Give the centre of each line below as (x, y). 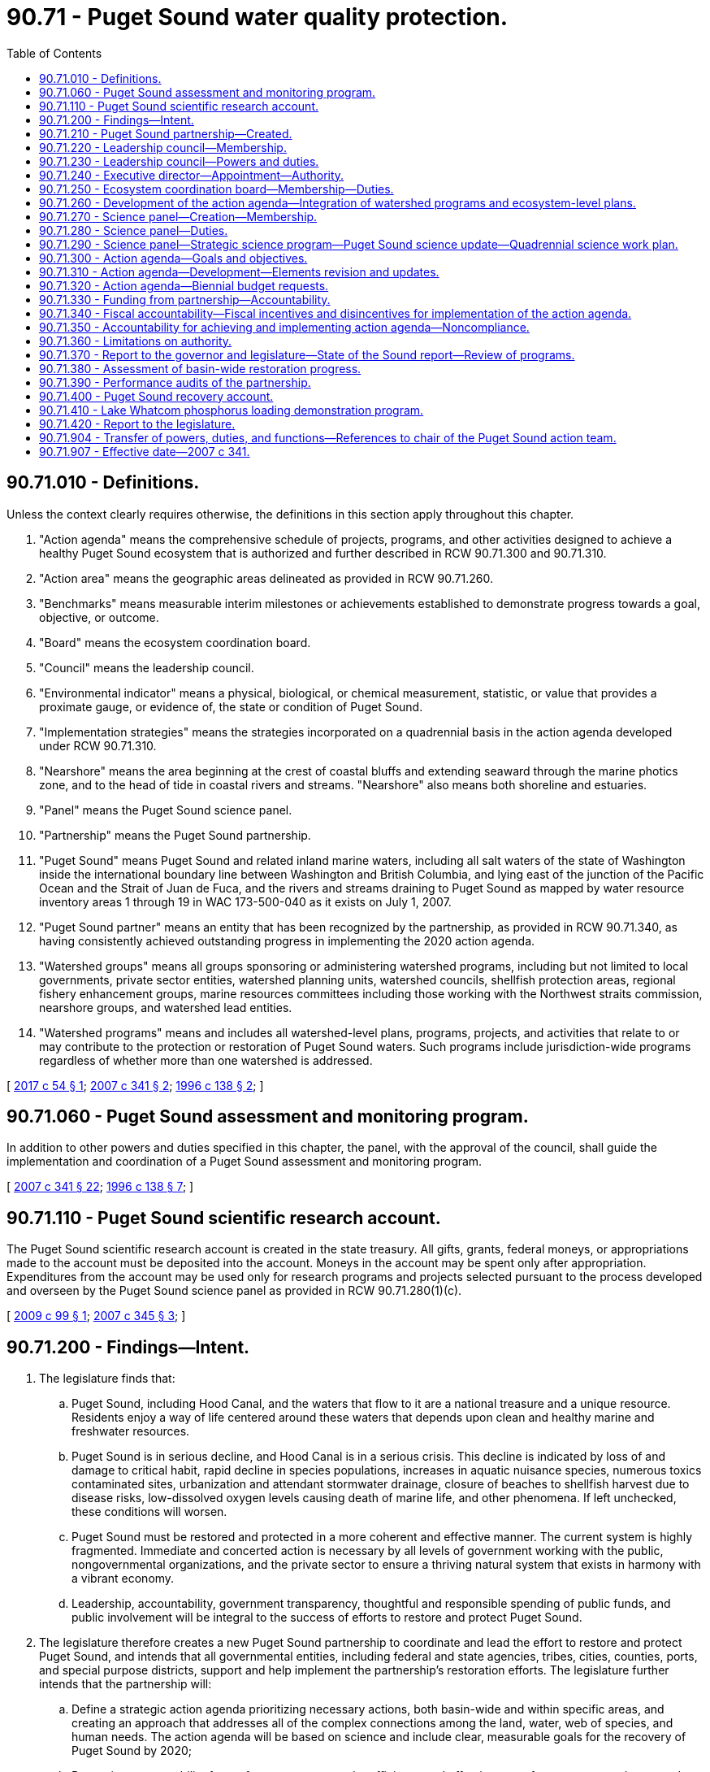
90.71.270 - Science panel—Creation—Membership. (178, 216)
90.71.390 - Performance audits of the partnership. (175, 382)
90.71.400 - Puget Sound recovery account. (156, 396)
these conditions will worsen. (149, 1512)
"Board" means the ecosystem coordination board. (175, 642)
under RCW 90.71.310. (98, 745)
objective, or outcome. (99, 617)
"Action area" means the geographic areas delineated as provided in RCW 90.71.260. (266, 578)
